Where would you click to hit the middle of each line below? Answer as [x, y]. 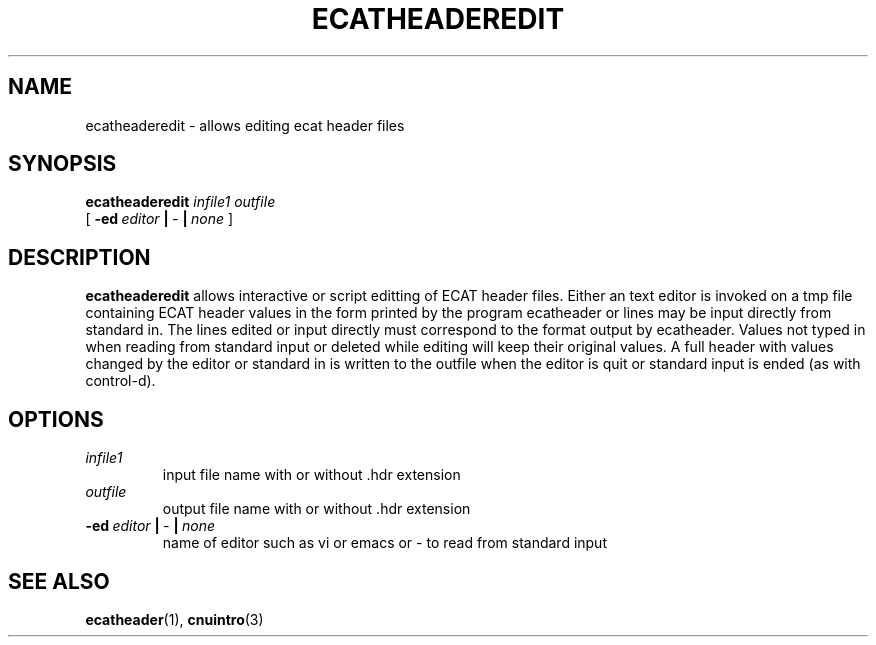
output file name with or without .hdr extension [316, 509]
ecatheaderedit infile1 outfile [180, 202]
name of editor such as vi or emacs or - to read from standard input [384, 543]
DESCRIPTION [79, 257]
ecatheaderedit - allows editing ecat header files [245, 125]
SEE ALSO [59, 581]
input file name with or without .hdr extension [311, 475]
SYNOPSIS [62, 164]
